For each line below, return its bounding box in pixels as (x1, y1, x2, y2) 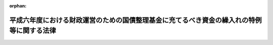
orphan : (9, 3, 27, 8)
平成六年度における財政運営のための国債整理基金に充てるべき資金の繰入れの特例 (9, 15, 262, 24)
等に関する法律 (9, 26, 56, 35)
